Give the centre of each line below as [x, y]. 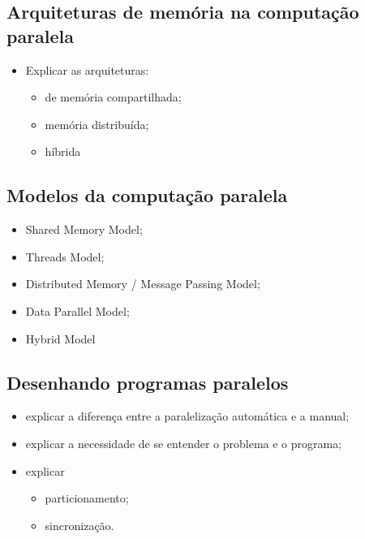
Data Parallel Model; [77, 310]
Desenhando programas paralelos [148, 382]
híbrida [63, 151]
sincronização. [79, 525]
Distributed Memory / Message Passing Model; [143, 284]
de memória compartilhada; [113, 97]
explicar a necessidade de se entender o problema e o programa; [184, 443]
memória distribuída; [97, 124]
